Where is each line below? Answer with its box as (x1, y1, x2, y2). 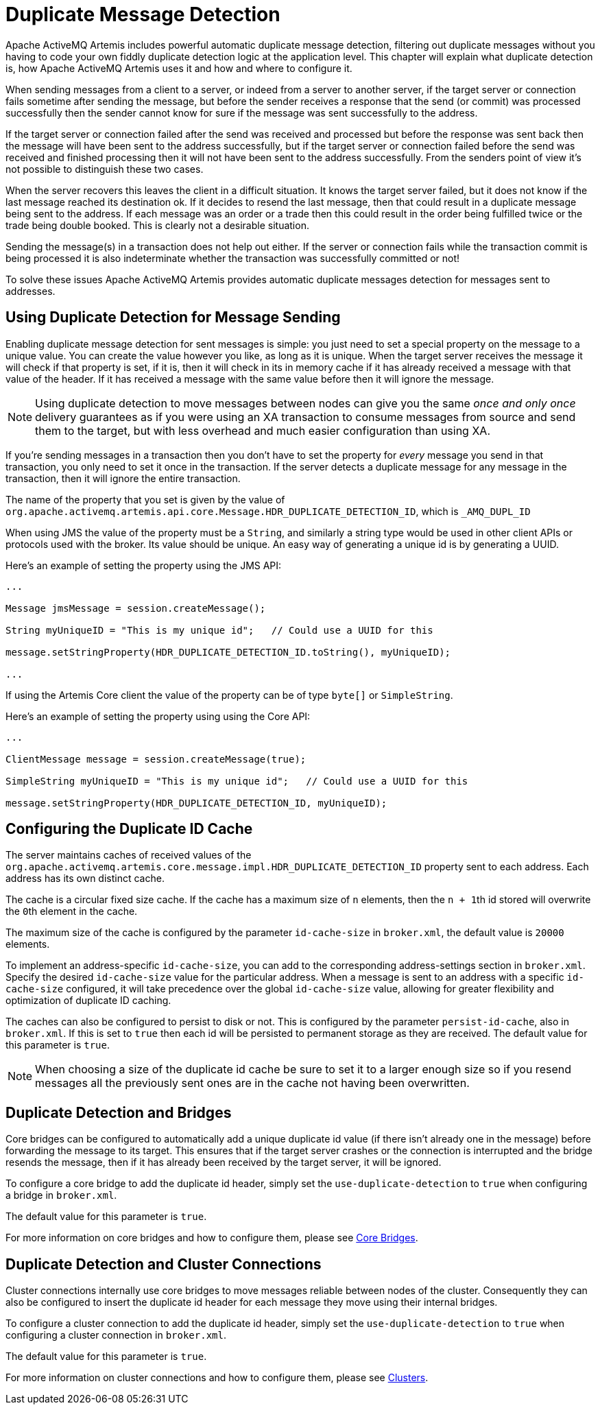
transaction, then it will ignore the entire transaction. (5, 472, 241, 484)
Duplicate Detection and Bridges (5, 1103, 232, 1121)
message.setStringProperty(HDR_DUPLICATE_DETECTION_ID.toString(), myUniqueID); (5, 646, 451, 658)
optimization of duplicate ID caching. (5, 994, 171, 1007)
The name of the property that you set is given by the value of (5, 493, 285, 505)
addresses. (5, 285, 56, 297)
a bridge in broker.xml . (5, 1189, 117, 1202)
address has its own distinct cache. (5, 872, 165, 885)
